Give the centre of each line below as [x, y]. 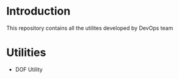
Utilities [26, 53]
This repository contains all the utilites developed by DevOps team [90, 28]
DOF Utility [29, 69]
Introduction [38, 11]
